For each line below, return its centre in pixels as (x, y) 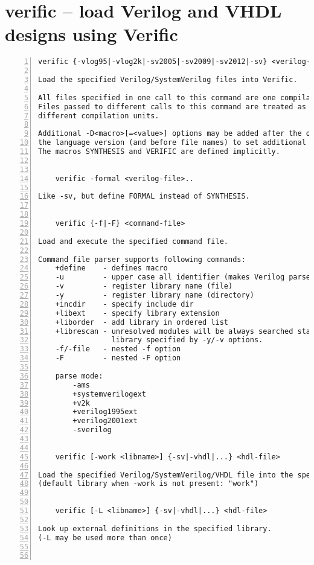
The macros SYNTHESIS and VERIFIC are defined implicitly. (159, 152)
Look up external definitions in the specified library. (155, 528)
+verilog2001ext (105, 421)
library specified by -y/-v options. (187, 340)
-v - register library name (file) (144, 286)
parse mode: (79, 376)
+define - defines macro (111, 268)
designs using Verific (91, 34)
